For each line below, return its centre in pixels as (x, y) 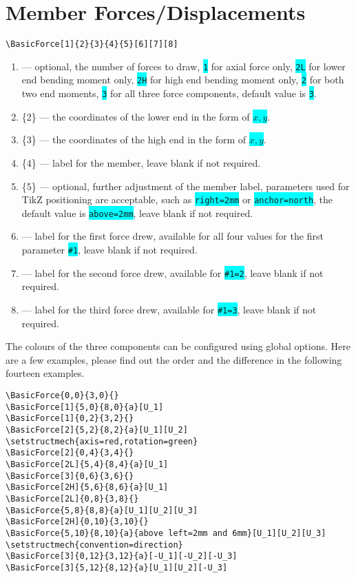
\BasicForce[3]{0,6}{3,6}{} (70, 476)
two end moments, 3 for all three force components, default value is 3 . (169, 93)
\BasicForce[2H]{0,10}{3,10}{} (77, 522)
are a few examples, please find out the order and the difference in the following (174, 359)
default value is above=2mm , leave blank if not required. (137, 213)
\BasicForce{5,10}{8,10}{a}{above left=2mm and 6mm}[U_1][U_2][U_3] (166, 533)
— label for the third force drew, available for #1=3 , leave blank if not (169, 309)
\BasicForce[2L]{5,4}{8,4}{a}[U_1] (87, 464)
